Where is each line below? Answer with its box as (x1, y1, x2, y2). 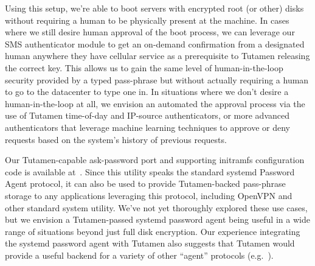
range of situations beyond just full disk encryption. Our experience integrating (5, 225, 300, 237)
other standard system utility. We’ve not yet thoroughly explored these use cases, (5, 201, 308, 214)
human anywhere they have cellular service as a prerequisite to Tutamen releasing (5, 49, 310, 62)
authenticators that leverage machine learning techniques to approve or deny (5, 121, 290, 133)
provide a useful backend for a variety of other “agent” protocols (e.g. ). (5, 248, 274, 261)
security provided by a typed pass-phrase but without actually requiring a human (5, 73, 309, 86)
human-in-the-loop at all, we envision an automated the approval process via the (5, 97, 305, 110)
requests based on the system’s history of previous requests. (5, 133, 227, 145)
